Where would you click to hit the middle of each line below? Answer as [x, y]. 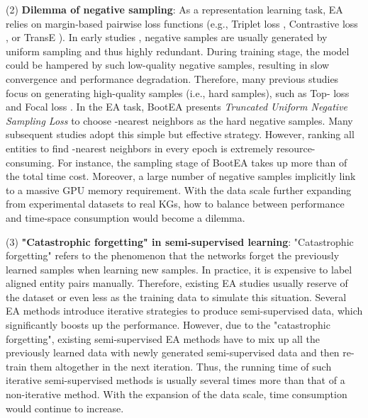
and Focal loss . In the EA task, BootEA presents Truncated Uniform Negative [177, 107]
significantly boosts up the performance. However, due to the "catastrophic [168, 325]
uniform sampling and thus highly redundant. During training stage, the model [178, 51]
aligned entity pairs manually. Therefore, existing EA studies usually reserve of [177, 283]
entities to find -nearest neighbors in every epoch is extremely [140, 148]
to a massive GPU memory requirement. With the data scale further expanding [179, 190]
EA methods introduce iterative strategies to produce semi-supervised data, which [184, 311]
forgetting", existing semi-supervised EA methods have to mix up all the [163, 338]
